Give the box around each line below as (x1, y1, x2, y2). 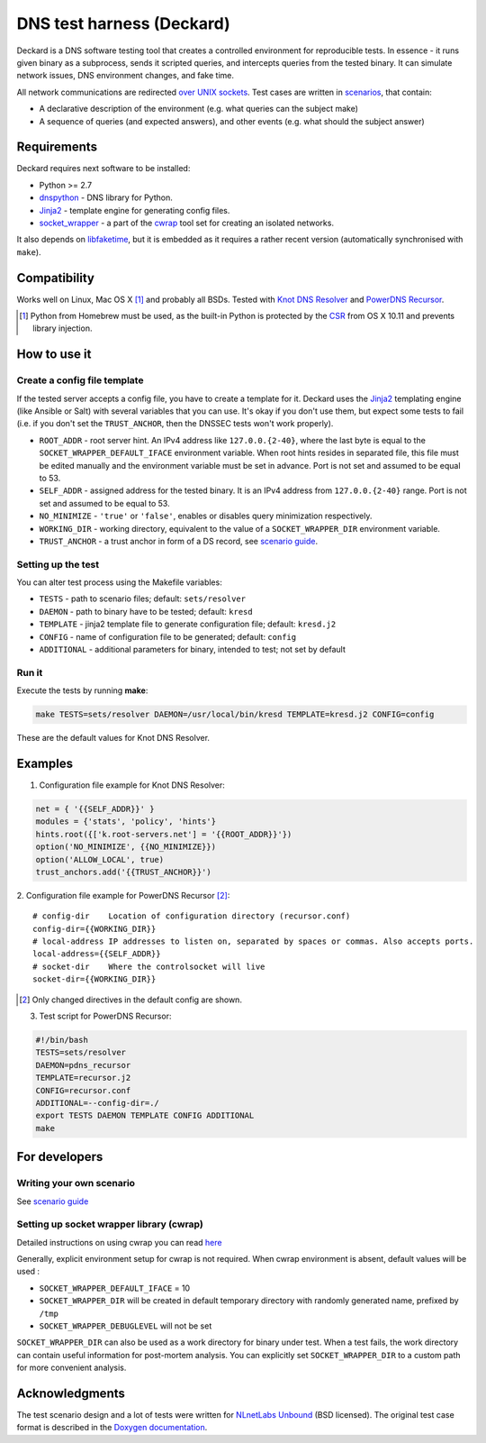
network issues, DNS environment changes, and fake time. (16, 70, 234, 81)
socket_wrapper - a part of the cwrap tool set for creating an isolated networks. (39, 217, 335, 228)
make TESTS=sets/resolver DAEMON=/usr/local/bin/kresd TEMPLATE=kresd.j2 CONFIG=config (35, 709, 435, 720)
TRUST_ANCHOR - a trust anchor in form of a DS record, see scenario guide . (39, 535, 319, 546)
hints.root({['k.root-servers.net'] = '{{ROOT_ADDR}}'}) (35, 829, 292, 839)
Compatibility (16, 270, 94, 286)
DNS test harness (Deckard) (16, 14, 231, 33)
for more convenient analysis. (16, 1362, 127, 1374)
